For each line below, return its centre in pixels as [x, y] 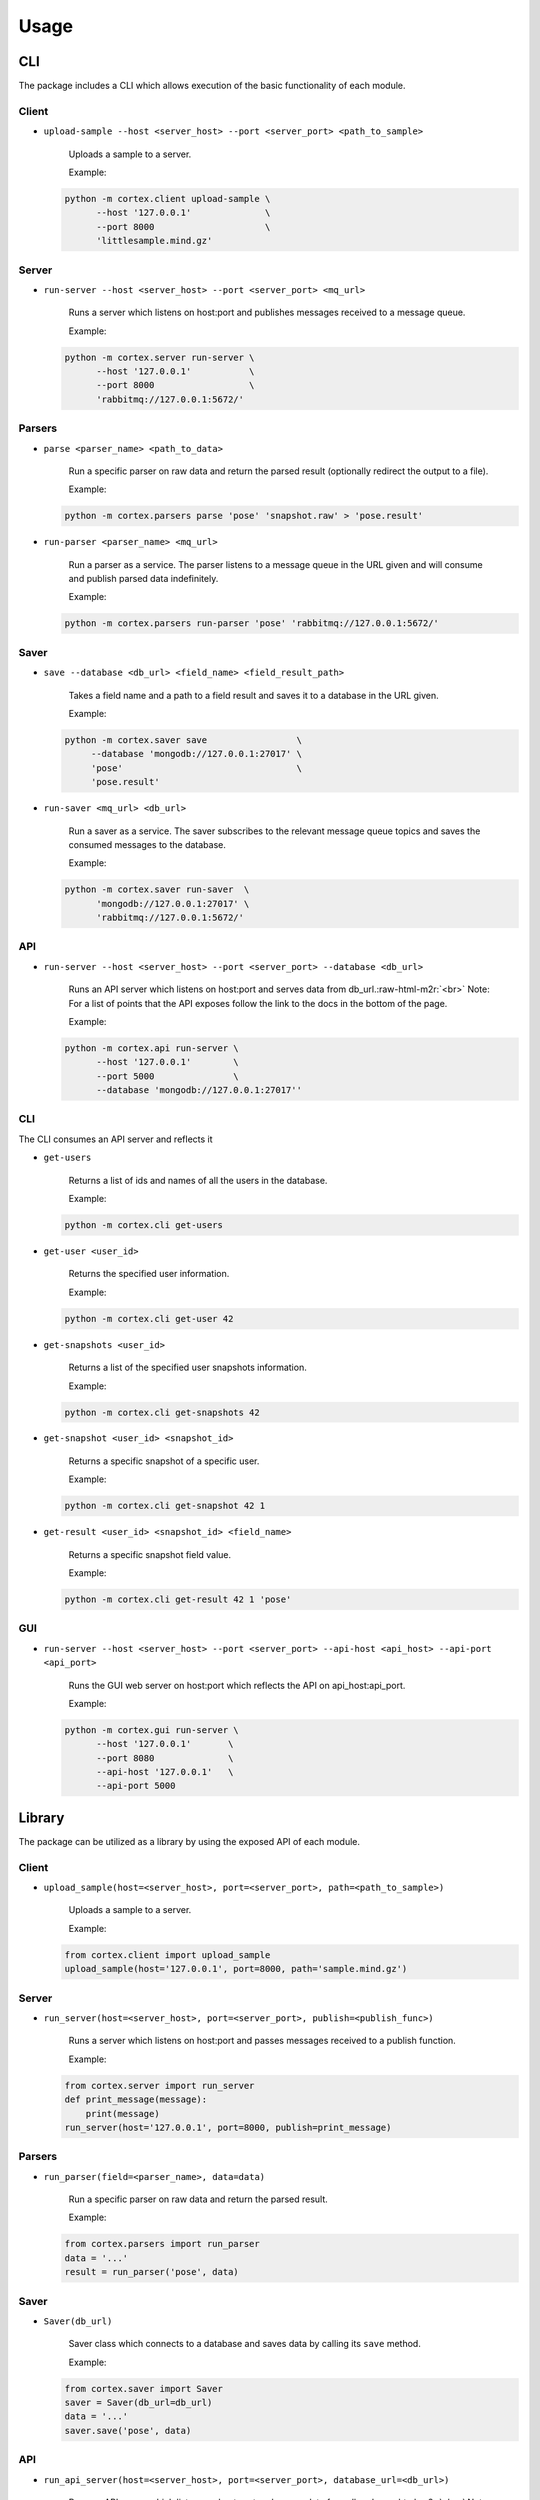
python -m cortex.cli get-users [144, 1225]
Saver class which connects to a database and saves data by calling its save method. [245, 2344]
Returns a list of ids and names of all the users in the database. [198, 1180]
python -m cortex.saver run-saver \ [157, 889]
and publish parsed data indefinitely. [143, 579]
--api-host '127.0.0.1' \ [165, 1772]
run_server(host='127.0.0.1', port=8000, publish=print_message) [228, 2127]
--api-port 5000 [136, 1786]
